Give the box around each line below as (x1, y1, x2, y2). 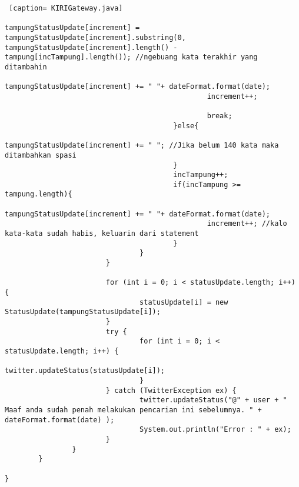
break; (207, 112, 232, 121)
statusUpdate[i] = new (139, 298, 228, 306)
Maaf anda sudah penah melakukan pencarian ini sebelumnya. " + (5, 405, 262, 414)
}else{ (173, 121, 199, 130)
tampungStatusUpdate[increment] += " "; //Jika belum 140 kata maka (5, 141, 279, 150)
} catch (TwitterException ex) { (105, 386, 237, 395)
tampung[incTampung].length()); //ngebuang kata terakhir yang (5, 53, 258, 62)
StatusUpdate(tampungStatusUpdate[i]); (5, 308, 161, 316)
